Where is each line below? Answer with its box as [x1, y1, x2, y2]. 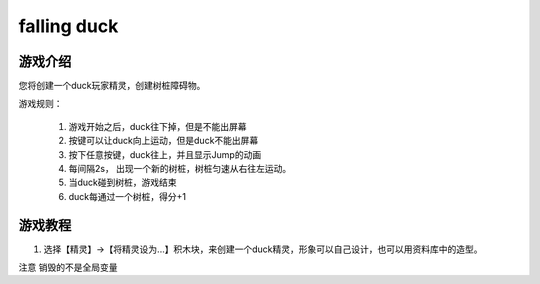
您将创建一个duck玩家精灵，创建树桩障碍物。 [18, 80, 206, 92]
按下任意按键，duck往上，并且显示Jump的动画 [68, 148, 262, 160]
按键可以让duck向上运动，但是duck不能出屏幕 [68, 135, 259, 147]
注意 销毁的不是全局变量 [18, 261, 118, 274]
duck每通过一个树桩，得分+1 [68, 190, 187, 202]
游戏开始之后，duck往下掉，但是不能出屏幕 [68, 120, 247, 132]
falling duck [18, 15, 119, 37]
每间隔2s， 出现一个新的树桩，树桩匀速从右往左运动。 [68, 163, 292, 175]
